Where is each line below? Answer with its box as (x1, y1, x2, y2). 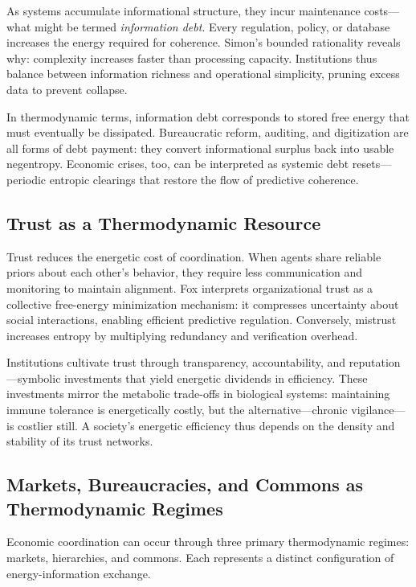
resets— (352, 155, 392, 172)
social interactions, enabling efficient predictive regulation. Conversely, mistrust (6, 311, 397, 328)
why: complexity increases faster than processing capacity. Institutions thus (6, 49, 377, 66)
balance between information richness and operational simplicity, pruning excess (6, 65, 400, 82)
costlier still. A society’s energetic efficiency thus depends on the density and (18, 417, 395, 433)
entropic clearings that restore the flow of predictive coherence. (49, 170, 359, 187)
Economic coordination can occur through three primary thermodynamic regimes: (6, 533, 410, 550)
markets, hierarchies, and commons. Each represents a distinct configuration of (6, 549, 394, 566)
